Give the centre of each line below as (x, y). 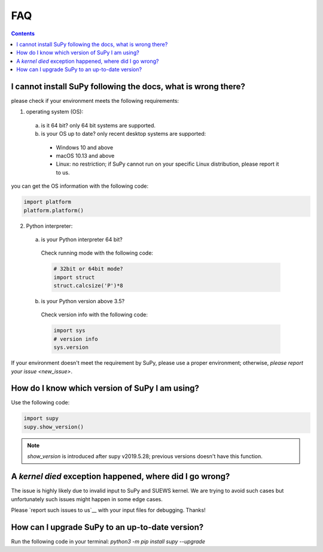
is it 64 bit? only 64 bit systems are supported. (98, 125)
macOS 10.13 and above (85, 155)
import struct (74, 277)
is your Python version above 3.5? (83, 301)
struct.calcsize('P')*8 (89, 286)
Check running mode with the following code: (97, 253)
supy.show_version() (54, 427)
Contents (23, 33)
